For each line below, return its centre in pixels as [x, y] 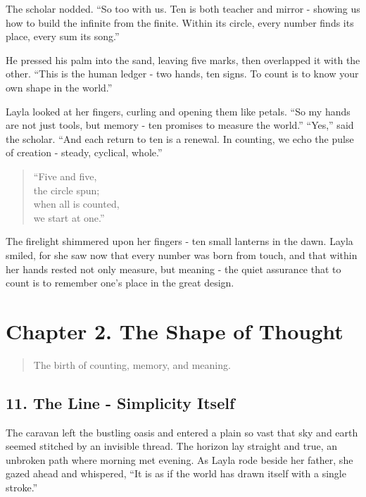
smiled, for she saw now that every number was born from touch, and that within [182, 254]
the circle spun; [67, 190]
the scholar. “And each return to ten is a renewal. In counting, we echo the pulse [180, 138]
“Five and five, [65, 176]
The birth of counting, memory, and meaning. [132, 364]
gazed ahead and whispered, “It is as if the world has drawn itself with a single [176, 473]
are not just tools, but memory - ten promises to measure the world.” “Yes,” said [180, 125]
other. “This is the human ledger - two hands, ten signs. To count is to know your [182, 74]
